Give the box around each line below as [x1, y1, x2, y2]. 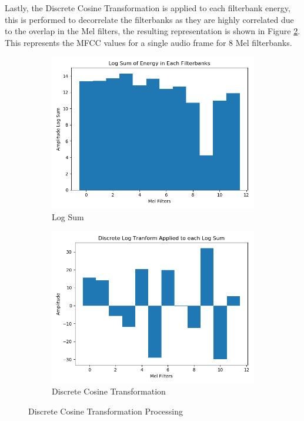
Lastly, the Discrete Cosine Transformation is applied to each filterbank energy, [5, 2, 290, 14]
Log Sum [52, 210, 84, 223]
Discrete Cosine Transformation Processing [28, 405, 183, 417]
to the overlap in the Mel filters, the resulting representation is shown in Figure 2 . [5, 25, 300, 37]
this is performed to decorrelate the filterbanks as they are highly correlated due [5, 13, 294, 25]
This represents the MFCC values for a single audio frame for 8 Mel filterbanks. [5, 36, 292, 48]
